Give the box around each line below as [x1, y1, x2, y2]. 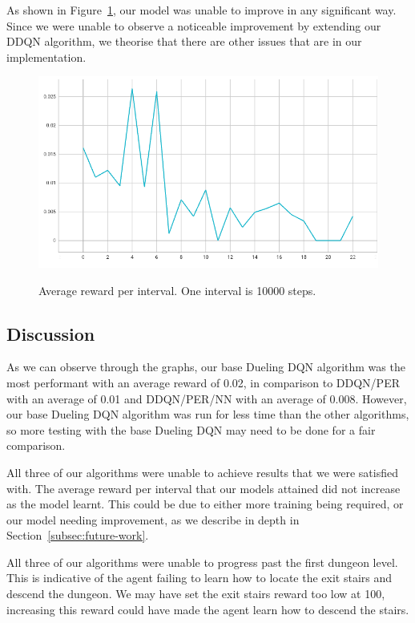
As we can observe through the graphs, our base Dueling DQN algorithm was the [6, 358, 405, 375]
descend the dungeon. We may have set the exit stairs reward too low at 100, [6, 585, 385, 602]
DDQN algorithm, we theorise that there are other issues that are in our [6, 33, 362, 50]
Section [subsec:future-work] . [6, 527, 149, 544]
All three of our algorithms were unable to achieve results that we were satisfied [6, 463, 399, 480]
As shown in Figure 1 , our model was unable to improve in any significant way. [6, 2, 397, 18]
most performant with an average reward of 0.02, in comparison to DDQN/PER [6, 374, 400, 390]
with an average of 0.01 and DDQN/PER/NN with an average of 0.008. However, [6, 390, 407, 407]
